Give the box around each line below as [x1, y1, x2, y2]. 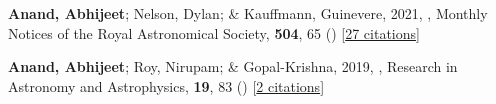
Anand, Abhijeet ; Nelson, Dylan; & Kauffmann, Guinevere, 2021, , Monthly [8, 3, 488, 23]
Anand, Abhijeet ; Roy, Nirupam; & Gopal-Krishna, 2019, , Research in [8, 56, 458, 77]
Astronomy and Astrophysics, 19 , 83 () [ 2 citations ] [8, 75, 325, 96]
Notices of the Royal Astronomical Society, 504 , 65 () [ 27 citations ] [8, 22, 420, 43]
